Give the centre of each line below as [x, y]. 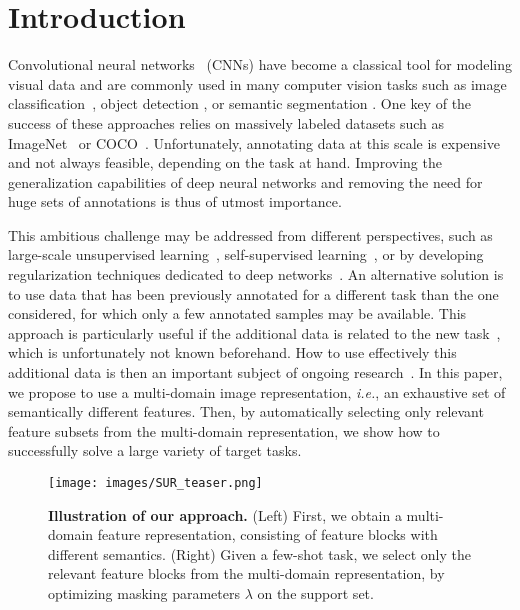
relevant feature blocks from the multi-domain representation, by [246, 573]
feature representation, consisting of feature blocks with [267, 534]
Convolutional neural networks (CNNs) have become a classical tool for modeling [260, 64]
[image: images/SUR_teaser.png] [155, 483]
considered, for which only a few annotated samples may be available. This [237, 313]
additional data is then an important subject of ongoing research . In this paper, [255, 372]
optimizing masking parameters [144, 593]
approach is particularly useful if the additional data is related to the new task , [254, 332]
